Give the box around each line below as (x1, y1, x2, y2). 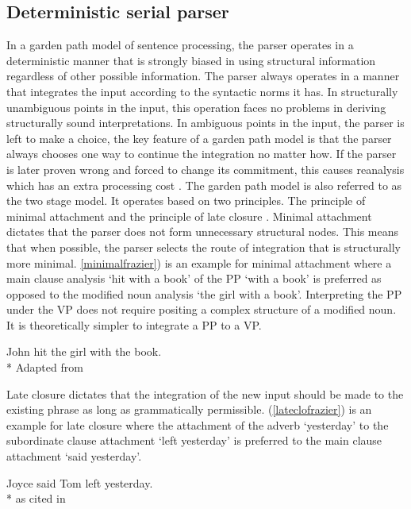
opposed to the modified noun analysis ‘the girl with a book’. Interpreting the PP (6, 285, 402, 302)
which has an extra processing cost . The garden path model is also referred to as (6, 176, 402, 193)
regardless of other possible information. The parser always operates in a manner (6, 67, 400, 84)
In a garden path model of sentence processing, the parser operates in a (6, 37, 354, 53)
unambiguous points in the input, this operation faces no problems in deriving (6, 98, 386, 115)
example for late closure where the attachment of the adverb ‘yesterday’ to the (6, 416, 389, 433)
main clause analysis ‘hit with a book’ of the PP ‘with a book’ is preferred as (6, 270, 382, 287)
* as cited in (6, 490, 66, 507)
